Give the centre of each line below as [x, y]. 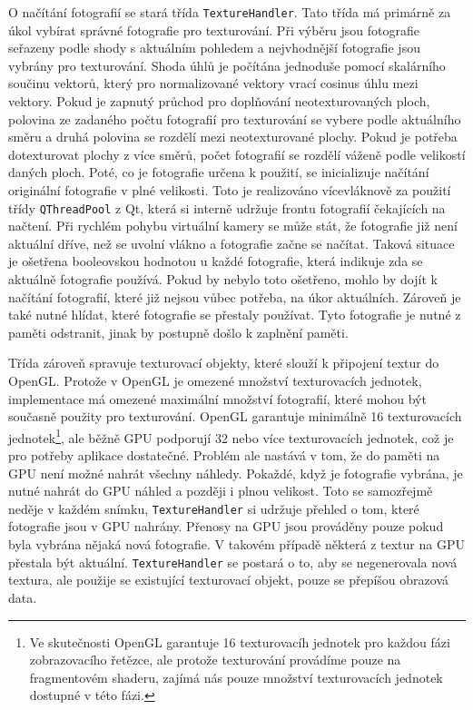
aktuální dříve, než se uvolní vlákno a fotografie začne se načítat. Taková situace [232, 243]
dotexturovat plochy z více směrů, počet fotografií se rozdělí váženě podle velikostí [237, 154]
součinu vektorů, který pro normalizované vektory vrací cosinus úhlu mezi [213, 83]
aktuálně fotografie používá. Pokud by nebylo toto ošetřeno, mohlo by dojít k [223, 279]
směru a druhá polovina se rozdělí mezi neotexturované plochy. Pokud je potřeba [233, 137]
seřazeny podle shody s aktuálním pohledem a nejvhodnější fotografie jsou [214, 48]
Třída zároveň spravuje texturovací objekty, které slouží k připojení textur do [224, 363]
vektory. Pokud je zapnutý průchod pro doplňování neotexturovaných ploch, [219, 101]
